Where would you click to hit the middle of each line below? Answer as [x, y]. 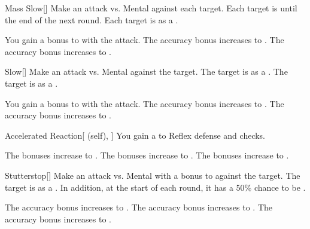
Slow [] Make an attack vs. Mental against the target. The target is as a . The [146, 71]
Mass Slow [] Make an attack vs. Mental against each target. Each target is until [151, 8]
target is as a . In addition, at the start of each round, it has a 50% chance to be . [155, 187]
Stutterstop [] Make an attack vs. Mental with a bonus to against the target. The [153, 175]
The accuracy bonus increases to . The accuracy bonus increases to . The [139, 207]
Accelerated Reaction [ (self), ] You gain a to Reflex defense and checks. [135, 135]
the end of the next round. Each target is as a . [92, 19]
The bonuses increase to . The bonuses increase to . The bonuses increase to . [147, 155]
